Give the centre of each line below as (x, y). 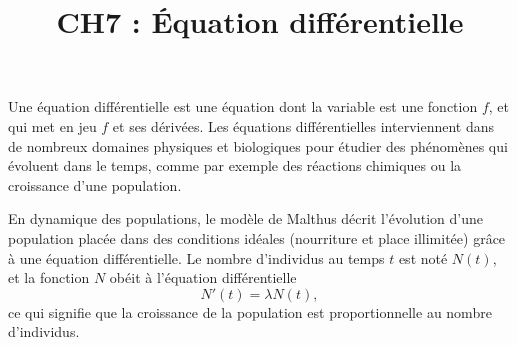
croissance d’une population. (95, 184)
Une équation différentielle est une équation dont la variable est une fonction (243, 106)
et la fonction (49, 277)
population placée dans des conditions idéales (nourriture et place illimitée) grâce (257, 237)
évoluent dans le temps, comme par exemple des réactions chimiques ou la (235, 165)
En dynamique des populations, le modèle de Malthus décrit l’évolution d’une (245, 218)
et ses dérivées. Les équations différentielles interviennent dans (303, 125)
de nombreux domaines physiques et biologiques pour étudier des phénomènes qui (258, 145)
